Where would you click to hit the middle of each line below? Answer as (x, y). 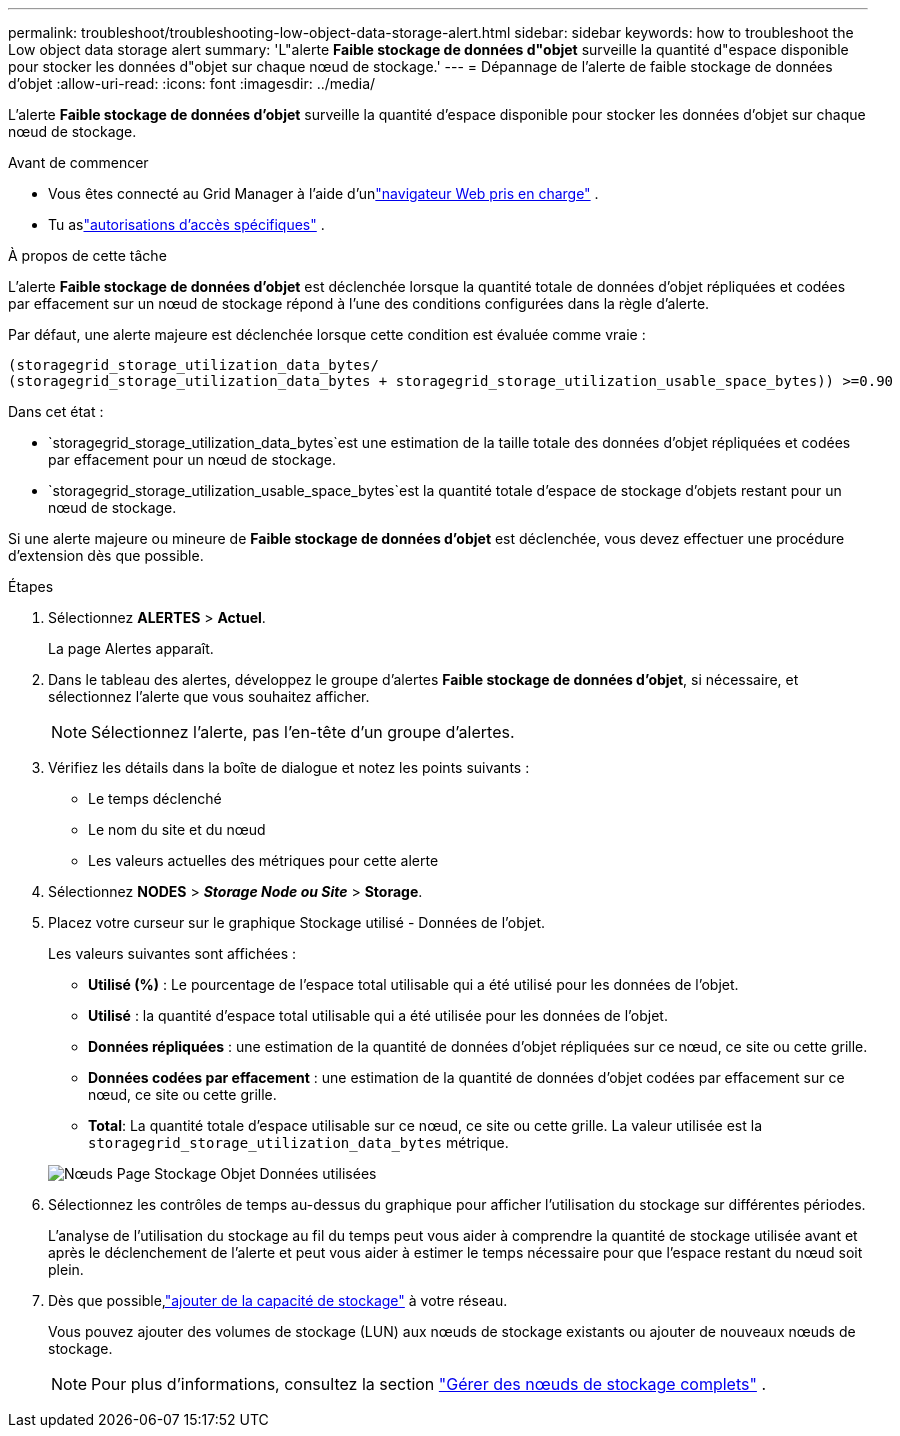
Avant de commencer (78, 162)
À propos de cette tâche (87, 255)
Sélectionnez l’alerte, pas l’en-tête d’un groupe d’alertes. (303, 732)
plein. (66, 1269)
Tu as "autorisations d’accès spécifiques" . (186, 224)
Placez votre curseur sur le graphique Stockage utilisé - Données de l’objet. (296, 922)
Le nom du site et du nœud (177, 829)
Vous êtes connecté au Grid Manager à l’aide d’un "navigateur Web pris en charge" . (323, 193)
